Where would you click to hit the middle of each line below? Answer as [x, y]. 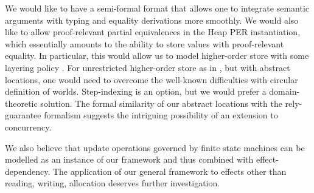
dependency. [28, 171]
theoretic [21, 103]
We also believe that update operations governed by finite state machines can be [155, 147]
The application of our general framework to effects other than [169, 171]
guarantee [23, 115]
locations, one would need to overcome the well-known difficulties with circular [152, 79]
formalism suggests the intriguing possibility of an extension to [161, 115]
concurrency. [28, 127]
